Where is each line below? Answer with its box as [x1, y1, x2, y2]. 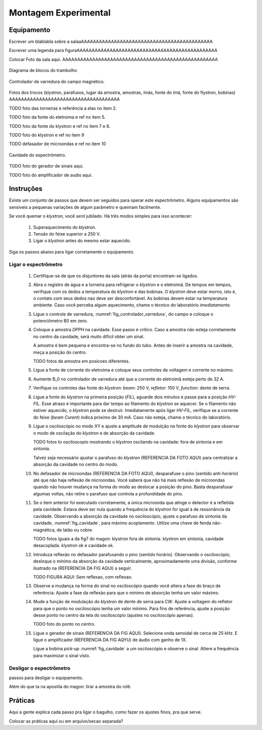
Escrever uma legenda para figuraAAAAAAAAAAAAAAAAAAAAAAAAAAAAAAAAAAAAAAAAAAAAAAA [9, 48, 218, 53]
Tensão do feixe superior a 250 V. [33, 231, 101, 237]
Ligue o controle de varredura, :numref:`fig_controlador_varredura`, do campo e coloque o [33, 311, 213, 317]
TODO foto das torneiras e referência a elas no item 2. [9, 105, 117, 111]
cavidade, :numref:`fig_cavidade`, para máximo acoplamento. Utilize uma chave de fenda [33, 520, 212, 526]
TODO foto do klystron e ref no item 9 [9, 132, 84, 138]
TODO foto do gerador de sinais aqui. [9, 163, 84, 169]
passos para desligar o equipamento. [9, 675, 83, 681]
